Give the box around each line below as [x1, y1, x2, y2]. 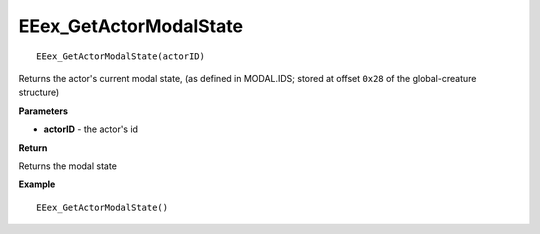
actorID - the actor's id [43, 123, 139, 135]
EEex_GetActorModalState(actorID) [36, 50, 205, 62]
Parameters [18, 105, 69, 117]
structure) [18, 86, 60, 99]
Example [18, 178, 56, 190]
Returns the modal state [18, 160, 117, 172]
